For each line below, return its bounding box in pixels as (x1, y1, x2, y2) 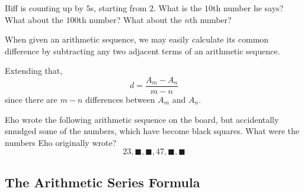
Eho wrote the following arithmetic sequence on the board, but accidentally (5, 113, 279, 125)
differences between (85, 93, 155, 106)
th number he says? (213, 2, 284, 14)
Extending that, (5, 64, 63, 77)
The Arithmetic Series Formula (5, 173, 200, 191)
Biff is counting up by (5, 2, 84, 14)
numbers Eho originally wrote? (5, 136, 117, 148)
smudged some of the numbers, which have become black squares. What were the (5, 125, 300, 137)
